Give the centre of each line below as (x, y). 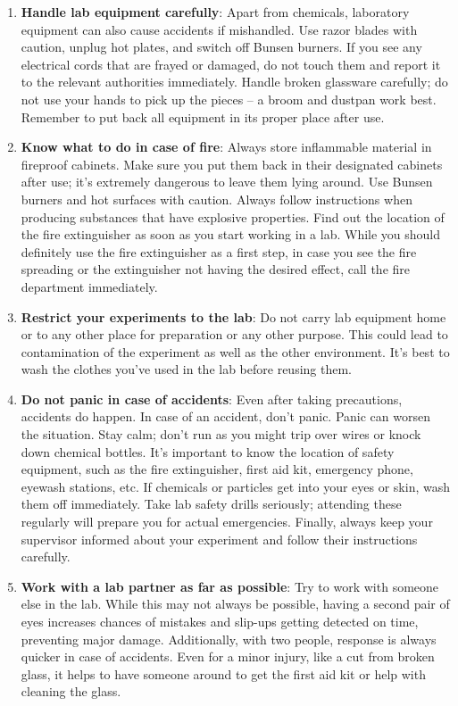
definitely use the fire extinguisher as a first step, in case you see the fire (219, 251)
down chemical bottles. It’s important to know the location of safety (208, 451)
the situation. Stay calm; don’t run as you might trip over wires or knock (221, 434)
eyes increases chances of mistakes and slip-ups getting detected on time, (220, 621)
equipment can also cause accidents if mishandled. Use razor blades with (219, 29)
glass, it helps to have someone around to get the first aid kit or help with (223, 673)
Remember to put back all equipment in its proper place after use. (203, 116)
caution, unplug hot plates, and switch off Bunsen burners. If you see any (221, 47)
